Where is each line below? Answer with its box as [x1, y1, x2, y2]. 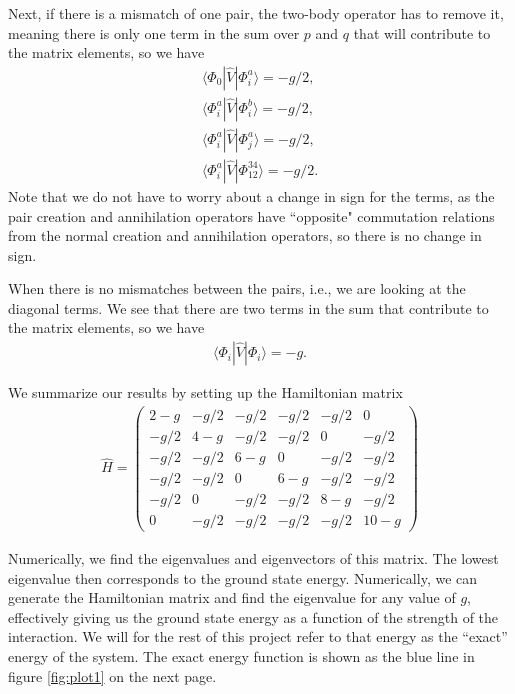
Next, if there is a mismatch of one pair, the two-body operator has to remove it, [8, 3, 504, 23]
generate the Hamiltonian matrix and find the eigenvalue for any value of [8, 587, 456, 608]
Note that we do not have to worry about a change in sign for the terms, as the [8, 185, 495, 206]
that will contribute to [353, 22, 491, 43]
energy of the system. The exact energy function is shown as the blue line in [8, 645, 475, 666]
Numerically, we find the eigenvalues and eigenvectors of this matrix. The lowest [8, 547, 499, 568]
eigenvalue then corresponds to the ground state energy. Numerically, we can [8, 567, 478, 588]
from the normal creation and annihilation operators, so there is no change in [8, 225, 482, 246]
